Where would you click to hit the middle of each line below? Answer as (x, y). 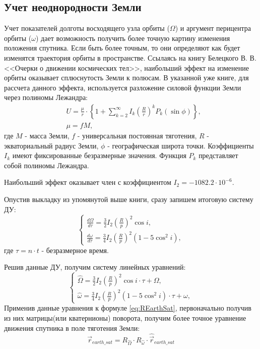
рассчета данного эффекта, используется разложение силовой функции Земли (123, 87)
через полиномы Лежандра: (46, 97)
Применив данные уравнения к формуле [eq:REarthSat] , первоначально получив (128, 308)
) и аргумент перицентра (213, 28)
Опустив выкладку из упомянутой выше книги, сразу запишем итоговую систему (129, 199)
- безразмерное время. (75, 250)
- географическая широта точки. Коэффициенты (181, 145)
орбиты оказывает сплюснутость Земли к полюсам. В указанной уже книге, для (126, 78)
